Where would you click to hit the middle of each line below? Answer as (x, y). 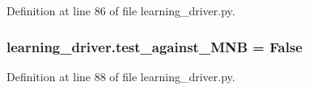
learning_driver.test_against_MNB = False (154, 46)
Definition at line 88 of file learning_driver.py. (121, 76)
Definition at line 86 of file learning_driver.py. (121, 10)
